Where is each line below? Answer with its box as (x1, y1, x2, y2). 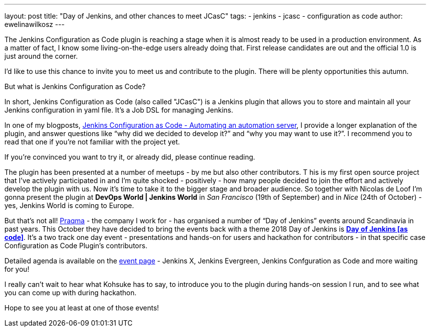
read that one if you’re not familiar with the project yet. (4, 138, 180, 146)
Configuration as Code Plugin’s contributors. (4, 241, 148, 250)
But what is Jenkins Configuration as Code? (4, 82, 146, 91)
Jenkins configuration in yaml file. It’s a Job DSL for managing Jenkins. (4, 106, 233, 114)
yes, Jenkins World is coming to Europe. (4, 201, 134, 210)
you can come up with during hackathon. (4, 288, 137, 297)
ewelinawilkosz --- (4, 20, 65, 28)
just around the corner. (4, 52, 78, 60)
